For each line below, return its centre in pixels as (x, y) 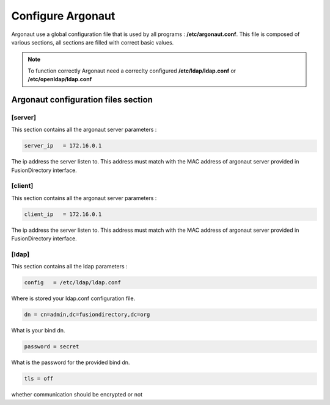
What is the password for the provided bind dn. (71, 362)
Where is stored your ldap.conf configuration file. (73, 298)
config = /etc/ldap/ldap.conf (73, 283)
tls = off (39, 379)
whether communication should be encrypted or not (77, 395)
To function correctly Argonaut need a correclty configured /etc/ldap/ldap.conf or (132, 71)
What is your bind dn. (38, 331)
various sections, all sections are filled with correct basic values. (93, 42)
